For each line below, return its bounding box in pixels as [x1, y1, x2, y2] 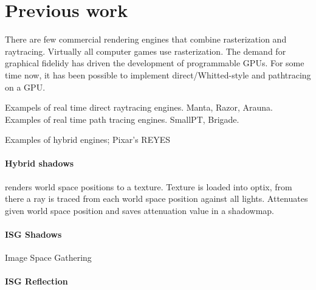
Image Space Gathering [5, 251, 92, 264]
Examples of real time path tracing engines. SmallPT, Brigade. [5, 112, 239, 125]
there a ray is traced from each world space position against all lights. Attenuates [5, 192, 308, 205]
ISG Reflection [5, 275, 68, 288]
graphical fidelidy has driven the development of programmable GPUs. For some [5, 57, 304, 69]
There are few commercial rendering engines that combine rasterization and [5, 33, 287, 46]
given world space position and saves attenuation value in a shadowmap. [5, 204, 274, 216]
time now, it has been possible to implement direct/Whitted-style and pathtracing [5, 68, 311, 81]
